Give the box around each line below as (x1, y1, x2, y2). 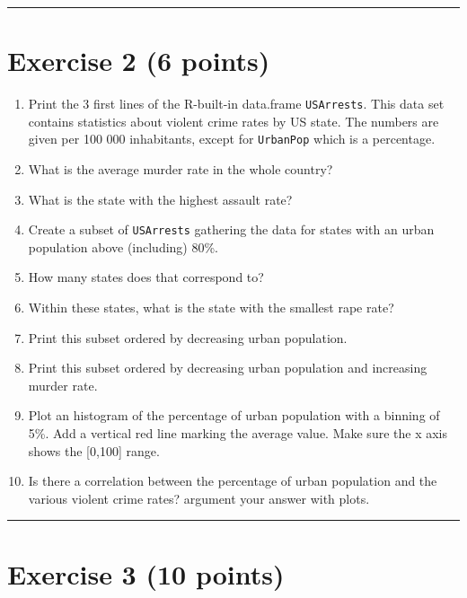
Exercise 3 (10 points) (7, 555, 285, 592)
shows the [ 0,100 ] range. (28, 441, 160, 460)
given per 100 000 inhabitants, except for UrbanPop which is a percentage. (28, 129, 436, 148)
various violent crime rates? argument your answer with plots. (28, 488, 370, 507)
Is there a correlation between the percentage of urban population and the (28, 471, 437, 490)
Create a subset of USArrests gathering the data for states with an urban (28, 220, 435, 239)
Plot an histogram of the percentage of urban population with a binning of (28, 406, 440, 425)
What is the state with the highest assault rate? (28, 189, 293, 208)
